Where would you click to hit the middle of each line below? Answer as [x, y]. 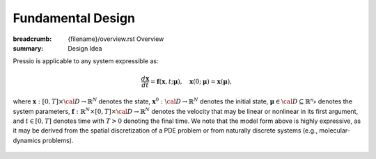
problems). [58, 140]
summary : [28, 48]
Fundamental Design [74, 18]
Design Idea [85, 48]
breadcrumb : [32, 39]
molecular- [335, 131]
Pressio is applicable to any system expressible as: [86, 61]
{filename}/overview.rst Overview [116, 39]
